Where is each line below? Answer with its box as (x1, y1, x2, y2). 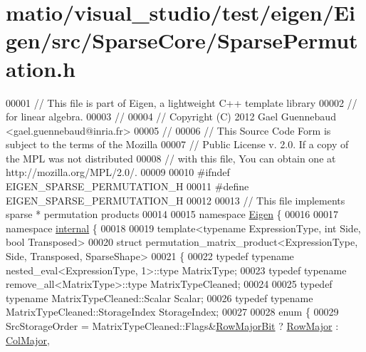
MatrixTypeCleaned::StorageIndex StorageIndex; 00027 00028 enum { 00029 (6, 304, 339, 319)
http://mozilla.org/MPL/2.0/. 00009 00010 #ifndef (6, 165, 230, 180)
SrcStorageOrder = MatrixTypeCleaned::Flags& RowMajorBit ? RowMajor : (6, 319, 339, 333)
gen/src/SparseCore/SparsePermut (6, 26, 358, 55)
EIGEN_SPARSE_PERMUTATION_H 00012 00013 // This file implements (6, 192, 345, 207)
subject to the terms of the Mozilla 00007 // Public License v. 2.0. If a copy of (6, 137, 349, 152)
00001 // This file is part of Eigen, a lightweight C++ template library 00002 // (6, 95, 357, 110)
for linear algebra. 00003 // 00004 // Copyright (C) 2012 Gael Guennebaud (6, 109, 336, 124)
